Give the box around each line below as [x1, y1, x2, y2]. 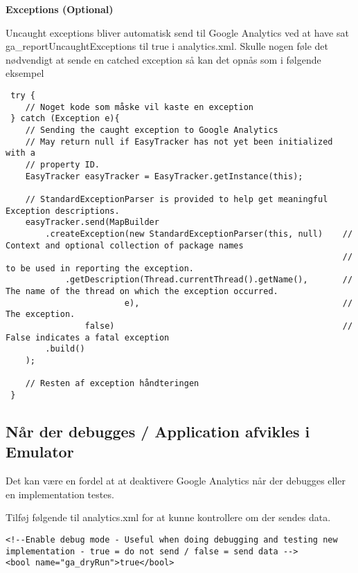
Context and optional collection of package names [6, 240, 244, 251]
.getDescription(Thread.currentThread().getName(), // [64, 275, 353, 285]
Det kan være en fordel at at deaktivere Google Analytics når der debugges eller [6, 473, 346, 488]
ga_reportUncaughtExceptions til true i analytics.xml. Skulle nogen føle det [6, 39, 329, 53]
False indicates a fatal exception [6, 332, 170, 343]
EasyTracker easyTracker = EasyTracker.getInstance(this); [25, 171, 303, 181]
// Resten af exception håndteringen [25, 379, 199, 389]
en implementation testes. [6, 486, 114, 501]
